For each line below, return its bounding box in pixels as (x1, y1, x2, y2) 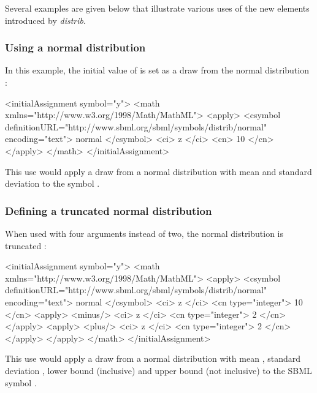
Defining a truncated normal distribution (5, 203, 212, 218)
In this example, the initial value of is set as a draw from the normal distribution (5, 64, 309, 77)
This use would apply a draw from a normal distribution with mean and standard (5, 165, 312, 178)
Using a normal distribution (5, 40, 146, 55)
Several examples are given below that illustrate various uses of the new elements (5, 2, 310, 14)
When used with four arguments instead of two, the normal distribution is (5, 226, 284, 239)
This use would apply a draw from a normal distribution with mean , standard (5, 352, 300, 365)
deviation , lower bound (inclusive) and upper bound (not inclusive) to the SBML (5, 364, 312, 376)
